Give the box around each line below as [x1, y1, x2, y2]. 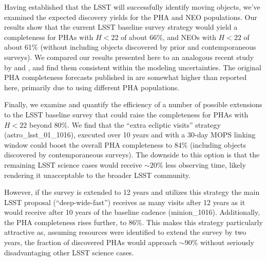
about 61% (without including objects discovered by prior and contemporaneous [4, 42, 256, 52]
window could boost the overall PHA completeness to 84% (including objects [4, 139, 246, 150]
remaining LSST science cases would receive [4, 159, 142, 170]
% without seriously [192, 237, 254, 248]
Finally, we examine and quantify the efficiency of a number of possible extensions [4, 99, 262, 110]
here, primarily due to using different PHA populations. [4, 82, 180, 92]
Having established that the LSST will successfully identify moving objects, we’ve [4, 2, 260, 12]
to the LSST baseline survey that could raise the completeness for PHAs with [4, 109, 249, 119]
